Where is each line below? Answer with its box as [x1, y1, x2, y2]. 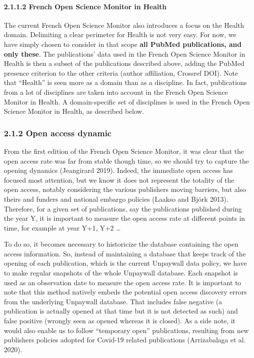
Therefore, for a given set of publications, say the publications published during [4, 203, 242, 213]
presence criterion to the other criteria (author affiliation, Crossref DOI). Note [4, 67, 238, 78]
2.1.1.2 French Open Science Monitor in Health [4, 1, 167, 11]
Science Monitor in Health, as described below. [4, 106, 144, 116]
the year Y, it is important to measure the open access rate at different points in [4, 213, 245, 223]
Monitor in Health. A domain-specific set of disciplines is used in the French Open [4, 96, 250, 106]
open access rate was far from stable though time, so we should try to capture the [4, 155, 249, 166]
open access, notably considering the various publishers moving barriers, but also [4, 184, 246, 194]
